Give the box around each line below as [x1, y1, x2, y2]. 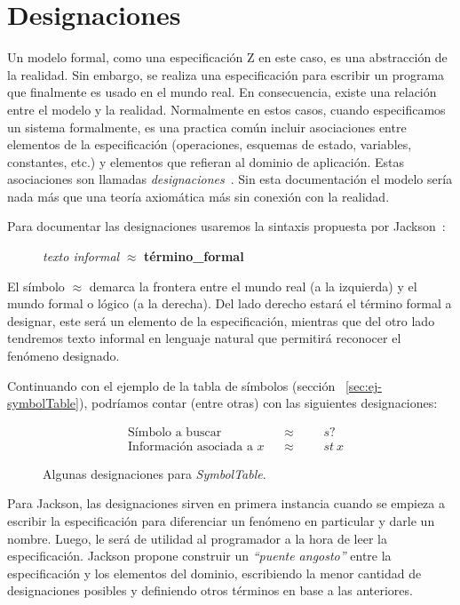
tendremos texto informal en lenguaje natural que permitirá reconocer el [7, 329, 401, 347]
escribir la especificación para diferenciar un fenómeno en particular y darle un [7, 512, 435, 530]
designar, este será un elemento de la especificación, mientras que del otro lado [7, 311, 435, 330]
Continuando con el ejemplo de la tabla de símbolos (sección [7, 376, 336, 394]
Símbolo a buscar [128, 426, 222, 439]
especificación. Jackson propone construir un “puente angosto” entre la [7, 546, 392, 565]
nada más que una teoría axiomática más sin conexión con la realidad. [7, 187, 390, 205]
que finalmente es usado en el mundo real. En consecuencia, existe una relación [7, 83, 437, 101]
